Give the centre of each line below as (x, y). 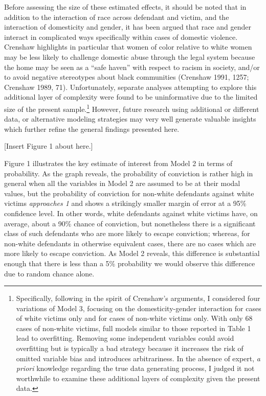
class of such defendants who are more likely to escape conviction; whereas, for (127, 233)
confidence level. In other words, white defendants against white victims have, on (131, 213)
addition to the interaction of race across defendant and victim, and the (117, 17)
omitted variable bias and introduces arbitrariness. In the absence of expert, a (138, 358)
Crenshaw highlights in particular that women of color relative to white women (128, 47)
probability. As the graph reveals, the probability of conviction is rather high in (129, 173)
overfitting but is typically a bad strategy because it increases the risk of (130, 348)
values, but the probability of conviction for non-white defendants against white (129, 193)
